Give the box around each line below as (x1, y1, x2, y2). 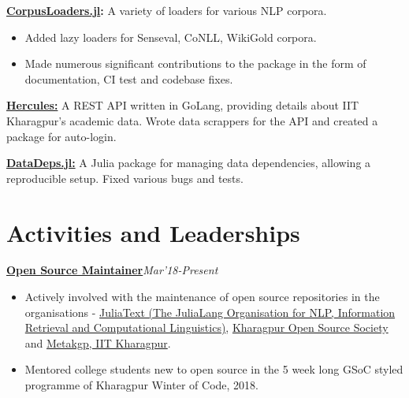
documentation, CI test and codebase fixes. (24, 70, 233, 87)
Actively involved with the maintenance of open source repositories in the (24, 288, 380, 305)
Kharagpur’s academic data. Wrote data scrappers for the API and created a (6, 112, 378, 128)
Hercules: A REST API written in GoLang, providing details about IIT (6, 97, 359, 113)
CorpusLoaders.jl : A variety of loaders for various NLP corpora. (6, 2, 327, 18)
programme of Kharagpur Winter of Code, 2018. (24, 377, 258, 393)
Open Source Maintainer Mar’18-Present (6, 262, 218, 278)
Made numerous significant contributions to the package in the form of (24, 55, 366, 72)
